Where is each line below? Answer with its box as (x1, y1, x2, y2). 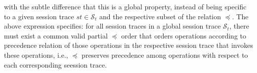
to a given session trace (4, 11, 74, 21)
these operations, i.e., (4, 49, 68, 60)
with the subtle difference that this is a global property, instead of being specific (4, 1, 247, 11)
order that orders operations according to (121, 30, 247, 40)
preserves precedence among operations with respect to (82, 49, 248, 60)
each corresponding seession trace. (4, 59, 107, 70)
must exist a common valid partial (4, 30, 108, 40)
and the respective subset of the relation (99, 11, 221, 21)
